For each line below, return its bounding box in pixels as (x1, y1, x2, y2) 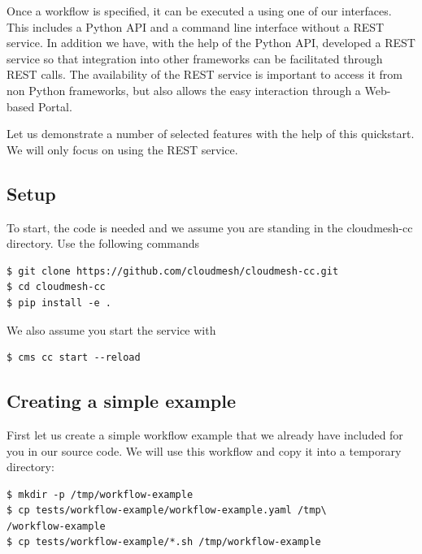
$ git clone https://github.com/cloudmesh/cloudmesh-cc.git (7, 265, 339, 277)
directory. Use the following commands (7, 235, 200, 252)
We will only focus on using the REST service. (7, 141, 238, 158)
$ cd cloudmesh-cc (7, 281, 106, 293)
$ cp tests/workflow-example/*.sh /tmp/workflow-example (7, 536, 321, 548)
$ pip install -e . (7, 296, 111, 309)
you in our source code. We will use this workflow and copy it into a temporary (7, 442, 402, 459)
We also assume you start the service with (7, 321, 216, 338)
